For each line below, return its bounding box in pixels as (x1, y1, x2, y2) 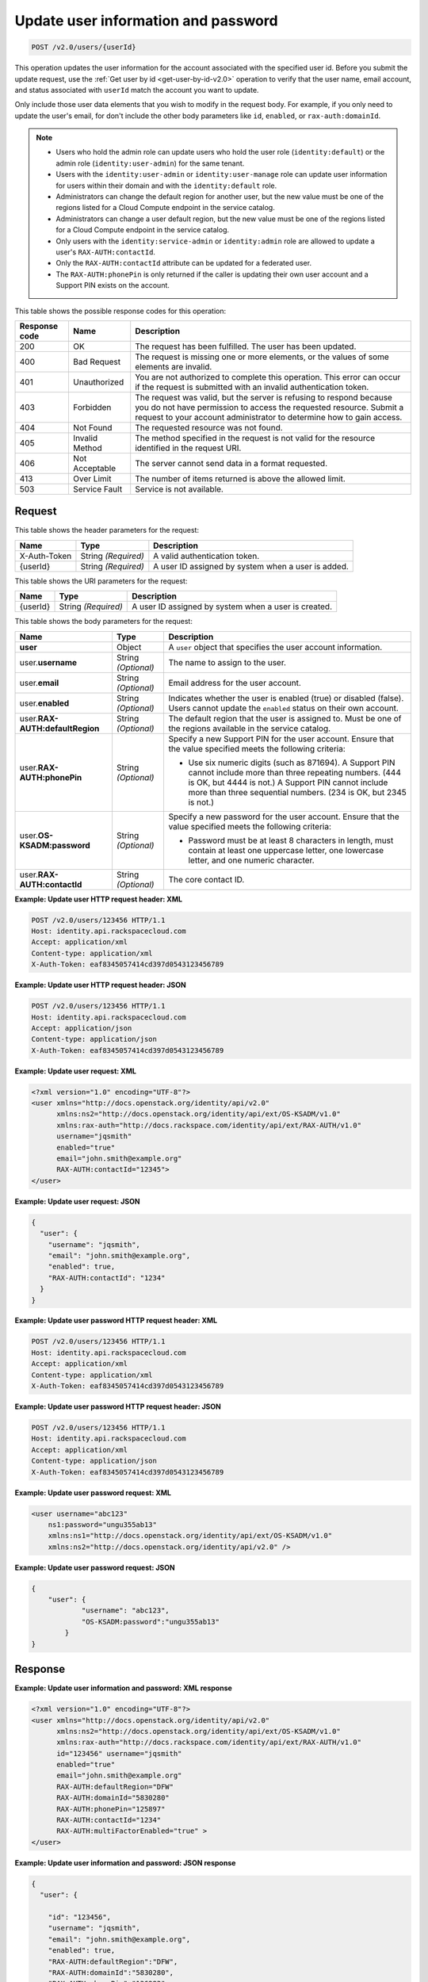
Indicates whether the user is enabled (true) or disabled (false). (168, 692, 404, 703)
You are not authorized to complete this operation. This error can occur (135, 371, 401, 382)
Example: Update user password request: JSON (14, 1563, 175, 1572)
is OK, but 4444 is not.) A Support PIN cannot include (188, 777, 388, 788)
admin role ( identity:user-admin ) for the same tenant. (55, 159, 245, 168)
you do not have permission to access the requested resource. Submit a (135, 401, 404, 412)
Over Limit (72, 473, 112, 484)
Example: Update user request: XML (14, 1066, 136, 1076)
